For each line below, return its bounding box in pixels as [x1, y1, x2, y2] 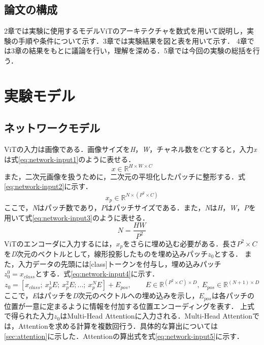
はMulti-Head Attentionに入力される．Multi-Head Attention [60, 310, 253, 321]
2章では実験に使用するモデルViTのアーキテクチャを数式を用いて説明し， [4, 25, 247, 36]
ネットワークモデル [4, 120, 100, 136]
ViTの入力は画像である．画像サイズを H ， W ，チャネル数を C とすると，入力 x [4, 144, 257, 154]
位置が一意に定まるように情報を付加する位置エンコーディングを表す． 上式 [4, 300, 255, 311]
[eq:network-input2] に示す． [4, 181, 92, 192]
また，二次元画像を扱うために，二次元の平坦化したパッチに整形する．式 [4, 171, 246, 181]
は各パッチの [211, 290, 254, 301]
